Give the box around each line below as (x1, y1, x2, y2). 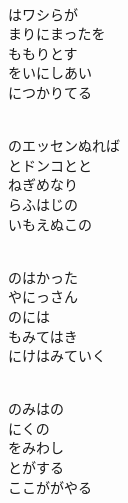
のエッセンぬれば (8, 135, 120, 156)
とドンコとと (8, 154, 92, 175)
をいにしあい (8, 62, 92, 83)
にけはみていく (8, 345, 106, 366)
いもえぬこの (8, 213, 92, 234)
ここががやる (8, 476, 92, 497)
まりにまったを (8, 23, 106, 44)
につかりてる (8, 81, 92, 102)
